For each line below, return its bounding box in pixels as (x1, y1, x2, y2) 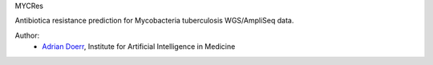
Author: (14, 30, 40, 40)
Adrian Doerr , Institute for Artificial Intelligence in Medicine (42, 42, 236, 51)
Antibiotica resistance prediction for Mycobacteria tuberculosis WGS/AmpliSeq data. (14, 16, 294, 26)
